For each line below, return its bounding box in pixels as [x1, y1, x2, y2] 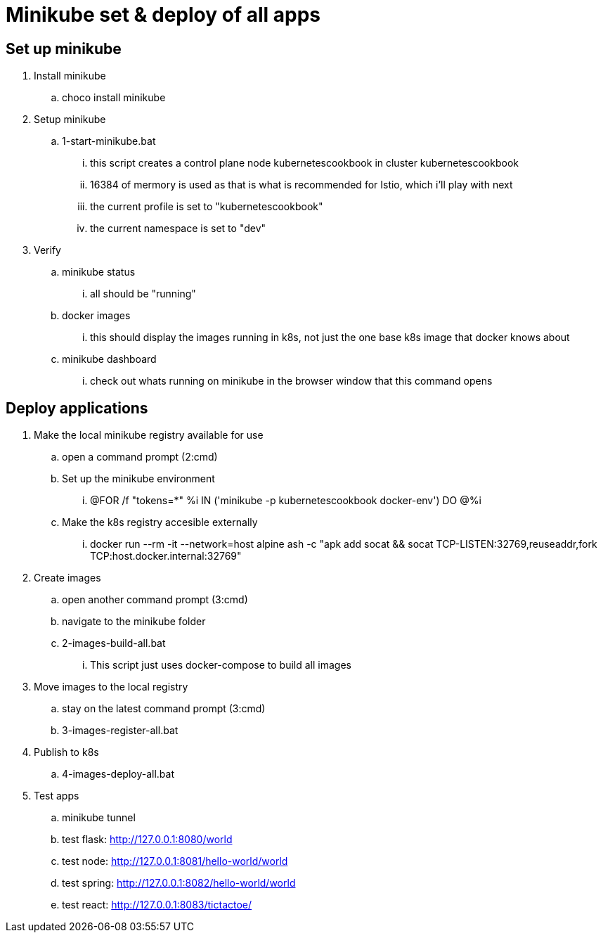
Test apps [34, 790, 79, 802]
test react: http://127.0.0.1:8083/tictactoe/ [62, 899, 252, 911]
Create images [34, 572, 101, 584]
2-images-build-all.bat [62, 637, 166, 650]
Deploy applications [6, 399, 148, 417]
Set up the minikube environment [62, 473, 215, 485]
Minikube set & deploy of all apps [6, 3, 320, 27]
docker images [62, 309, 131, 322]
